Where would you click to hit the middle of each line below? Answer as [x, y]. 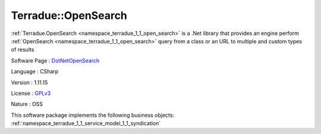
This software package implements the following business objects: [93, 115]
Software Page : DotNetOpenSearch [55, 60]
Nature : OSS [27, 104]
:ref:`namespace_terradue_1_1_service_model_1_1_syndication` [86, 123]
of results [23, 50]
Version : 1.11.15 [29, 82]
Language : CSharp [35, 72]
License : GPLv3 [31, 93]
